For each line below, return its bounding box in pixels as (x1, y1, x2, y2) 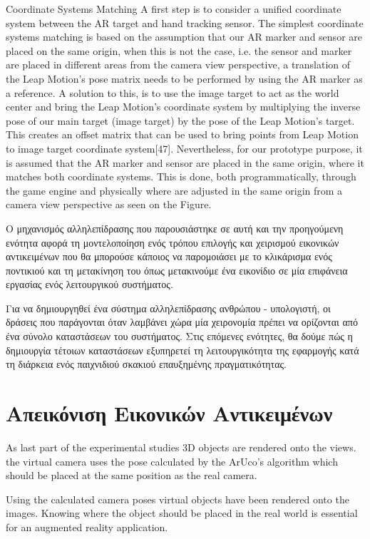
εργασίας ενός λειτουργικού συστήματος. (6, 277, 173, 292)
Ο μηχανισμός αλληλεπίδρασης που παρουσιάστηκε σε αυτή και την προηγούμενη (6, 220, 344, 235)
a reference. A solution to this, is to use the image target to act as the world (6, 85, 339, 100)
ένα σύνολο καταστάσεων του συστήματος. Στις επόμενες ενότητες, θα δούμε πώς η (6, 329, 353, 344)
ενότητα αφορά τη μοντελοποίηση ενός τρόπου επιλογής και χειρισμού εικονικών (6, 235, 339, 250)
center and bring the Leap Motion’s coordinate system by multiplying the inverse (6, 99, 361, 114)
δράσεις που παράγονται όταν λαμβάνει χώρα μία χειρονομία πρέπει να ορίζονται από (6, 314, 358, 329)
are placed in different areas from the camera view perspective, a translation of (6, 57, 351, 72)
